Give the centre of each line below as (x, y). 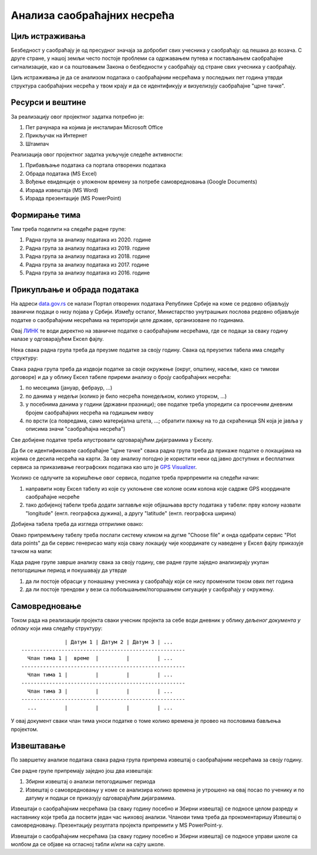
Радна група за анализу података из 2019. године (88, 248)
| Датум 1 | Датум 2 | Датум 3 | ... (119, 642)
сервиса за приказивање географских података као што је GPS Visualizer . (104, 467)
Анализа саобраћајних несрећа (93, 15)
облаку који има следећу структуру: (57, 628)
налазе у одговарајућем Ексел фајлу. (57, 339)
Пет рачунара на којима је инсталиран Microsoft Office (94, 127)
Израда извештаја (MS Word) (62, 190)
